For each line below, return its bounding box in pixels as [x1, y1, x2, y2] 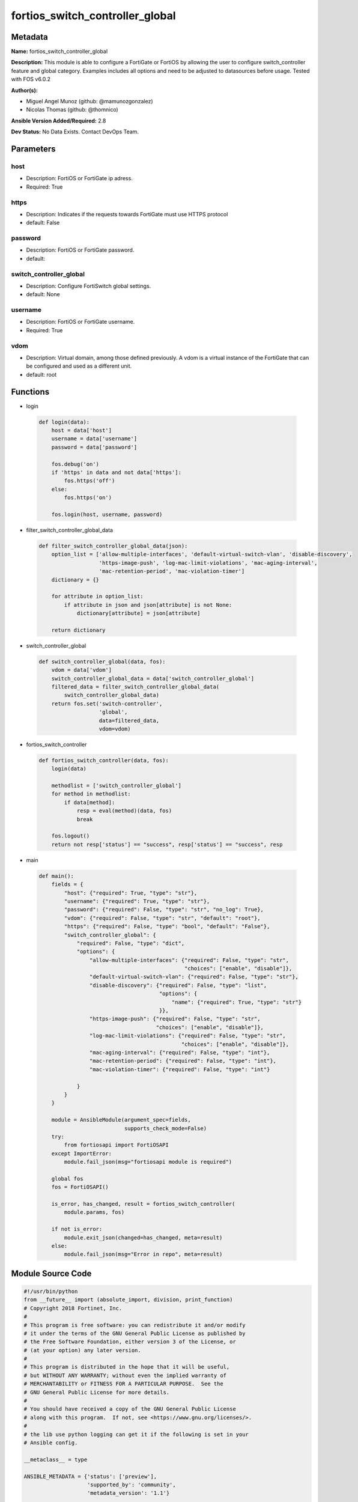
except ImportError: [51, 1150, 112, 1157]
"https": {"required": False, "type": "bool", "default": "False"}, [64, 923, 270, 930]
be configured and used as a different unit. [26, 362, 132, 369]
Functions [11, 386, 50, 397]
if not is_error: [51, 1226, 103, 1233]
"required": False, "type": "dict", [76, 940, 185, 946]
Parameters [11, 144, 56, 154]
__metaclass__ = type [23, 1456, 88, 1463]
